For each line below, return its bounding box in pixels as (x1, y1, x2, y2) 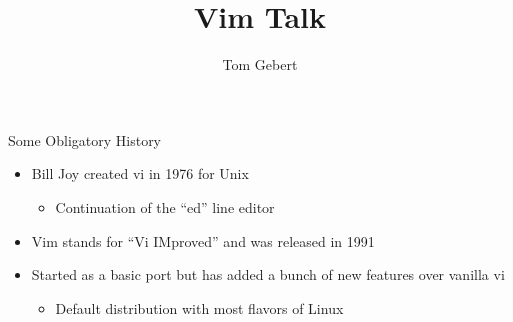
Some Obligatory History (8, 129, 162, 150)
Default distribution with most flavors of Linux (55, 297, 344, 318)
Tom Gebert (222, 54, 298, 75)
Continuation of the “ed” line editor (55, 196, 275, 217)
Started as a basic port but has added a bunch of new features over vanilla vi (31, 264, 505, 285)
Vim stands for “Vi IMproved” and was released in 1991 (31, 230, 375, 251)
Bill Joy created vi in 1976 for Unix (31, 163, 249, 184)
